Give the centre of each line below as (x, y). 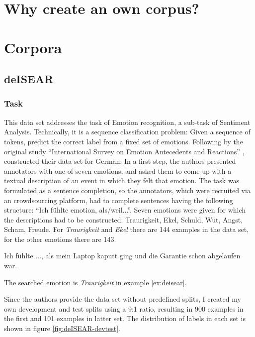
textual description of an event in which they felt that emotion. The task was (122, 180)
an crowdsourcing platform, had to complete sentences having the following (119, 200)
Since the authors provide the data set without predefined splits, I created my (123, 299)
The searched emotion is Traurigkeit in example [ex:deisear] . (95, 282)
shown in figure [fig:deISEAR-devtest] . (62, 328)
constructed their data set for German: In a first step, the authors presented (120, 161)
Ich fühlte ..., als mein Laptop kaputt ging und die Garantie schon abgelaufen (122, 256)
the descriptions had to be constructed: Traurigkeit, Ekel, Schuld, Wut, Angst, (124, 219)
